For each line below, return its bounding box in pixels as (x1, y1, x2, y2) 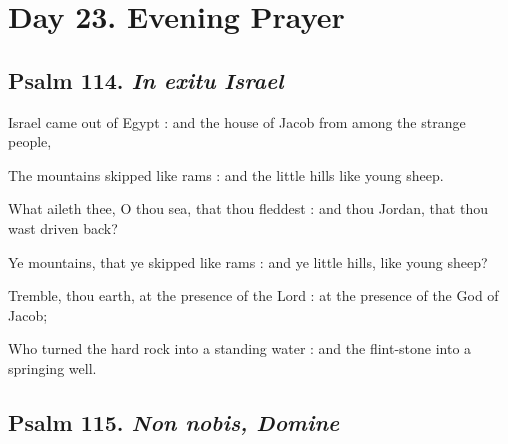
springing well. (8, 357, 97, 378)
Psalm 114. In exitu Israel (8, 64, 284, 95)
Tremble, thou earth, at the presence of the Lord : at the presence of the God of (8, 285, 499, 306)
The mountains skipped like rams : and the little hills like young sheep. (8, 164, 444, 185)
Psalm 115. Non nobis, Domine (8, 406, 340, 437)
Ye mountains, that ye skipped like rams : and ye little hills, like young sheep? (8, 251, 488, 272)
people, (8, 131, 52, 152)
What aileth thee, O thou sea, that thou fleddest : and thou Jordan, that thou (8, 198, 488, 219)
